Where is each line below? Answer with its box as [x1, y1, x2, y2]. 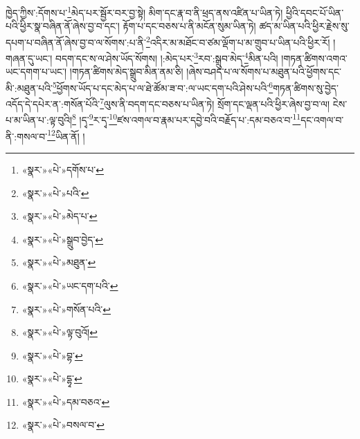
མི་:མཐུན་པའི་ [6, 80, 53, 95]
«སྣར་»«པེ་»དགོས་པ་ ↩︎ [21, 162, 104, 176]
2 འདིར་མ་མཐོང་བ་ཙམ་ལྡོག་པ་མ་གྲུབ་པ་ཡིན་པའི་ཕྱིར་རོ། [145, 32, 330, 49]
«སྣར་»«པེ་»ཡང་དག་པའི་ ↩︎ [21, 278, 118, 292]
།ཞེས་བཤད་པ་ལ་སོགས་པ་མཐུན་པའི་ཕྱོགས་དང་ [186, 64, 342, 79]
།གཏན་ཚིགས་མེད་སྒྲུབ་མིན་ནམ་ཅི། [69, 64, 183, 79]
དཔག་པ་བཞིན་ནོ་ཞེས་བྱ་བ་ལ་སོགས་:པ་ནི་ [6, 35, 146, 49]
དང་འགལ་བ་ [300, 113, 344, 127]
